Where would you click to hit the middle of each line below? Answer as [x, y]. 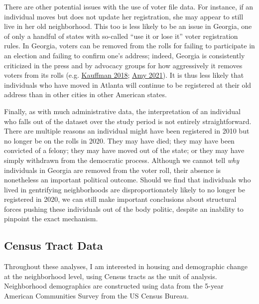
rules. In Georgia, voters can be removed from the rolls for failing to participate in [129, 46]
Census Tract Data [54, 245]
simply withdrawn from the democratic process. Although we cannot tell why [122, 160]
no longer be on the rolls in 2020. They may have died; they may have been [119, 140]
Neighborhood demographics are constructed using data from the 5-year [114, 286]
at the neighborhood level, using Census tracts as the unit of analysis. [111, 276]
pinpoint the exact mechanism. [51, 219]
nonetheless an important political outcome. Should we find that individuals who [128, 180]
